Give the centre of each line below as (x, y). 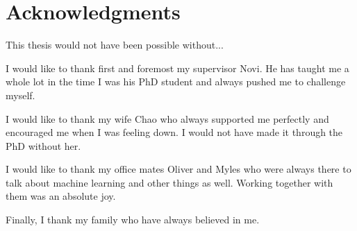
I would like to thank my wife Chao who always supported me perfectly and (167, 118)
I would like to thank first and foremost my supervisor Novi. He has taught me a (177, 68)
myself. (20, 95)
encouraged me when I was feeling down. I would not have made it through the (174, 132)
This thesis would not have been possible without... (115, 45)
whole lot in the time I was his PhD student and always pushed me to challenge (176, 82)
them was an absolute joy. (61, 196)
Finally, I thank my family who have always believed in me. (133, 220)
